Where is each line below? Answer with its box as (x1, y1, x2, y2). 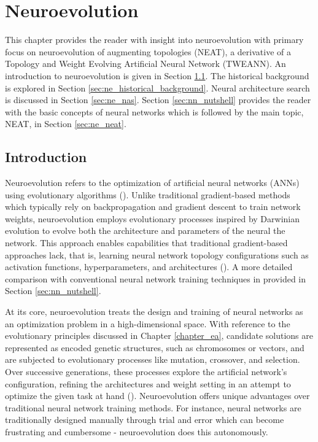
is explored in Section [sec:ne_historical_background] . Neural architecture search (5, 81, 310, 94)
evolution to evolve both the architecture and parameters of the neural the (5, 224, 285, 237)
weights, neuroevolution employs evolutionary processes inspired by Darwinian (5, 212, 300, 225)
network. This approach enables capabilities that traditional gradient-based (5, 236, 288, 249)
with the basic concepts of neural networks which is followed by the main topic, (5, 105, 304, 118)
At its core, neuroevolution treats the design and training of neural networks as (5, 305, 303, 318)
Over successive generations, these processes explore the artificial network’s (5, 365, 287, 378)
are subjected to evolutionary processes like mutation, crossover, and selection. (5, 353, 300, 366)
